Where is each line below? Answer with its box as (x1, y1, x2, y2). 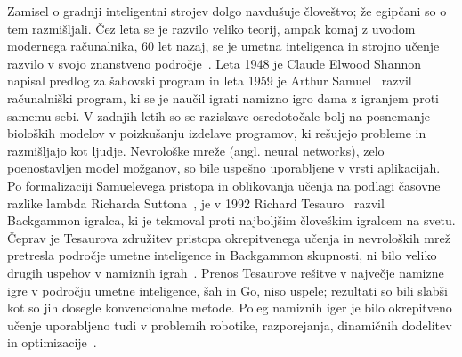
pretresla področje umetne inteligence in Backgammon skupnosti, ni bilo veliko (7, 246, 437, 264)
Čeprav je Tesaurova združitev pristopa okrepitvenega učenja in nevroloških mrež (7, 228, 450, 247)
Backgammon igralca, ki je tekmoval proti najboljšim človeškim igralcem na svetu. (7, 211, 456, 230)
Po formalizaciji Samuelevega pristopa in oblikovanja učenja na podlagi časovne (7, 175, 441, 194)
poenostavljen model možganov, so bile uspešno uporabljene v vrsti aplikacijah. (7, 158, 441, 177)
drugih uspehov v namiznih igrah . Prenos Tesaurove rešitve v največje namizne (7, 263, 444, 281)
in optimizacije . (7, 333, 97, 352)
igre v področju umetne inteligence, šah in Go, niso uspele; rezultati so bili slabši (7, 280, 448, 299)
